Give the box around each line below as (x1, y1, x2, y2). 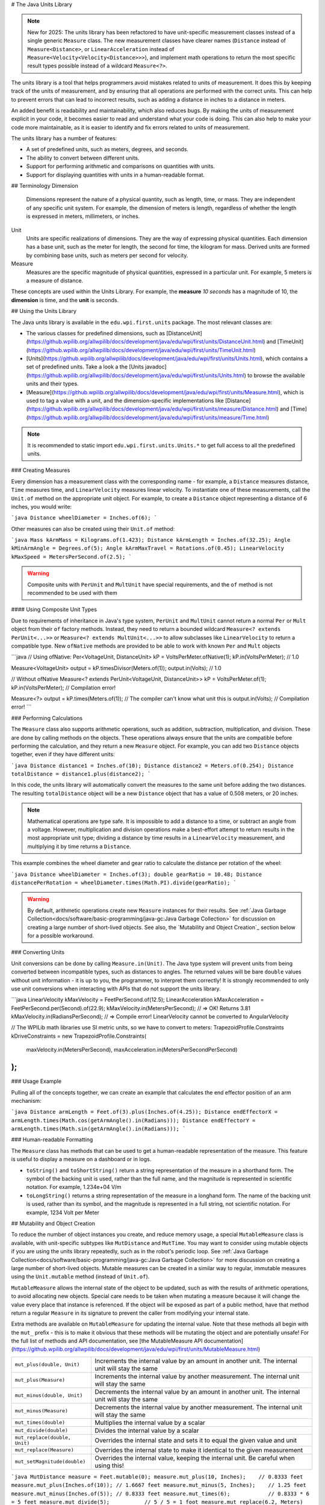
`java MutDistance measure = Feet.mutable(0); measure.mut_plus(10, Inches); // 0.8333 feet (11, 1473, 303, 1480)
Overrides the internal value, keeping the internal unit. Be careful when (94, 1454, 295, 1462)
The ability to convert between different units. (26, 154, 140, 161)
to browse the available (247, 371, 305, 379)
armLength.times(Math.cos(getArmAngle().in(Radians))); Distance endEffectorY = (11, 1117, 256, 1124)
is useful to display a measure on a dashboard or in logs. (11, 1156, 152, 1163)
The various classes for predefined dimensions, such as (26, 329, 166, 337)
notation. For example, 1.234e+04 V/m (26, 1184, 122, 1191)
